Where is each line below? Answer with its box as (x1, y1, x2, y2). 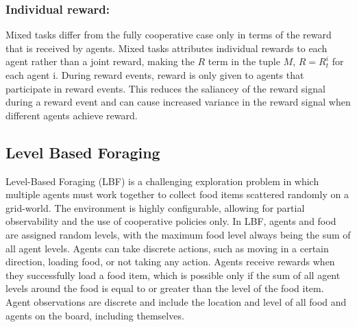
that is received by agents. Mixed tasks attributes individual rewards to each (5, 40, 328, 55)
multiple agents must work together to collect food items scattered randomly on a (5, 187, 349, 202)
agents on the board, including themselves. (5, 308, 184, 322)
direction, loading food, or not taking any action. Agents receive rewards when (5, 254, 335, 269)
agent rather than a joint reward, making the (5, 54, 195, 69)
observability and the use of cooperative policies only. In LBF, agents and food (5, 214, 336, 228)
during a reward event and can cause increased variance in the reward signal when (5, 95, 351, 109)
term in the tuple (208, 54, 280, 69)
